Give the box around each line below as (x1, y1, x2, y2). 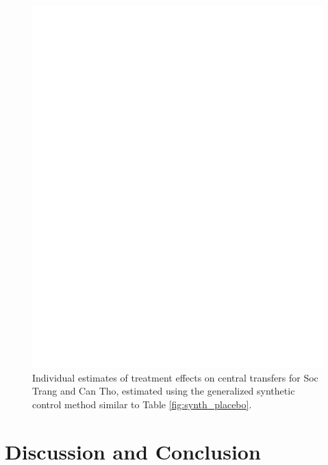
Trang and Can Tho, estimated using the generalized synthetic (32, 384, 295, 398)
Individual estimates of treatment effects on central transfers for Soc (32, 370, 318, 384)
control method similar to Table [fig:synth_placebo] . (32, 397, 252, 411)
